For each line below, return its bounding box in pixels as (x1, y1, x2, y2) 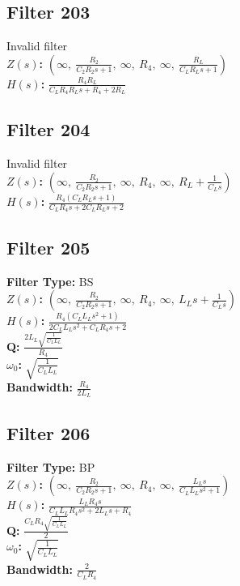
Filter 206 (6, 420, 91, 445)
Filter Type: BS (6, 272, 94, 289)
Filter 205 (6, 234, 91, 259)
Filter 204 (6, 117, 91, 142)
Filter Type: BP (6, 458, 95, 475)
